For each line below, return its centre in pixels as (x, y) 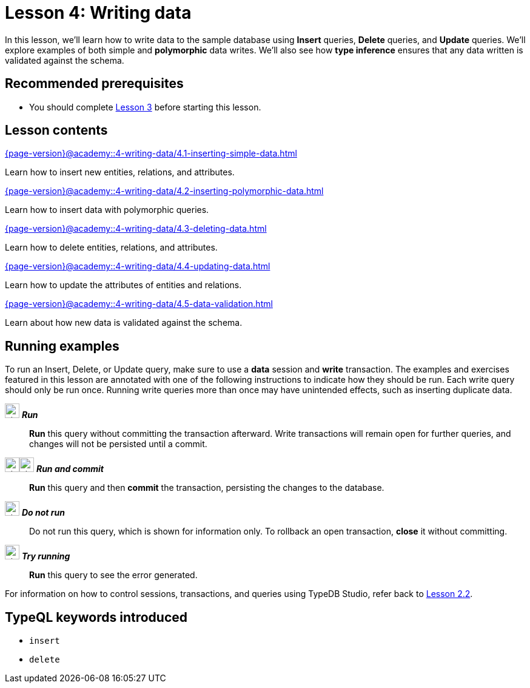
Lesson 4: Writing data (98, 13)
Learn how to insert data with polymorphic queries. (107, 210)
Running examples (62, 346)
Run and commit (70, 469)
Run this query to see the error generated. (113, 575)
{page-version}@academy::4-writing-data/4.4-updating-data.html (138, 266)
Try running (46, 556)
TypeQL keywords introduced (96, 617)
